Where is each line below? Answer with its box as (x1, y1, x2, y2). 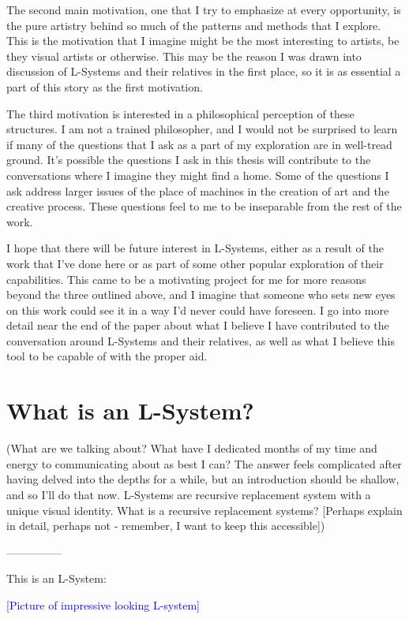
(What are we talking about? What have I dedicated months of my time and (6, 440, 377, 457)
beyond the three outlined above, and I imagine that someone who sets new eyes (6, 286, 396, 303)
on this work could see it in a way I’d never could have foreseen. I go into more (6, 301, 389, 318)
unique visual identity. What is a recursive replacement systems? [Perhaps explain (6, 502, 403, 518)
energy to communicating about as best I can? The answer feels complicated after (6, 455, 402, 472)
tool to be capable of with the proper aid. (6, 348, 208, 364)
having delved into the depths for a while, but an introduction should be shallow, (6, 471, 400, 487)
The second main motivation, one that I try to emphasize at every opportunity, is (6, 2, 401, 17)
